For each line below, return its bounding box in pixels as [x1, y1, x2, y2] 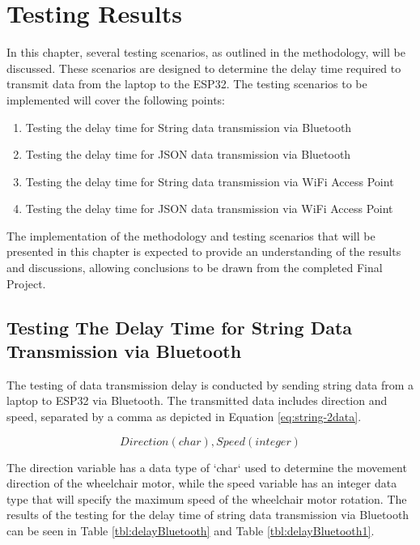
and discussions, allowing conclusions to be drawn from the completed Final [6, 259, 383, 276]
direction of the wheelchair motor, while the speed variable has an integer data [6, 475, 397, 492]
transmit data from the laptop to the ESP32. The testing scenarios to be [6, 75, 367, 92]
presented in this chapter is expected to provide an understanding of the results [6, 243, 401, 260]
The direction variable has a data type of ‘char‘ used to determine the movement [6, 458, 407, 475]
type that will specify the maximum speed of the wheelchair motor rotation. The [6, 490, 407, 507]
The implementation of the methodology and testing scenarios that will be [6, 227, 375, 244]
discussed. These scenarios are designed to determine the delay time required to [6, 59, 401, 76]
